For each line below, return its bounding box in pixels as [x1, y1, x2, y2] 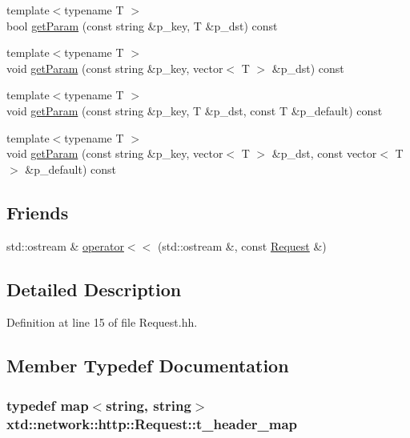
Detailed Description [6, 276, 182, 301]
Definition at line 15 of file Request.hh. [6, 314, 198, 331]
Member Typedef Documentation [6, 353, 289, 378]
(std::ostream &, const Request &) [157, 237, 327, 254]
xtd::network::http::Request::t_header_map [6, 413, 298, 433]
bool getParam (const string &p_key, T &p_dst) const [6, 17, 278, 34]
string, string [106, 395, 191, 415]
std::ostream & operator [6, 237, 124, 254]
